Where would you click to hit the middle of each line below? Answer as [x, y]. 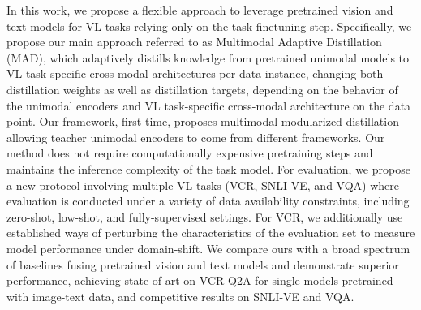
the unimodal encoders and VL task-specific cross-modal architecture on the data [209, 105]
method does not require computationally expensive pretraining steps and [190, 153]
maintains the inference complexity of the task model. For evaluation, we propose [208, 168]
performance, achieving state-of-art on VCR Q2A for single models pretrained [200, 280]
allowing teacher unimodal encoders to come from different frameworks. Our [196, 137]
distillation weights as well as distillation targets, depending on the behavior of [202, 89]
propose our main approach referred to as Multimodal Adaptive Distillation [194, 42]
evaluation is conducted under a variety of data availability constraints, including [208, 201]
